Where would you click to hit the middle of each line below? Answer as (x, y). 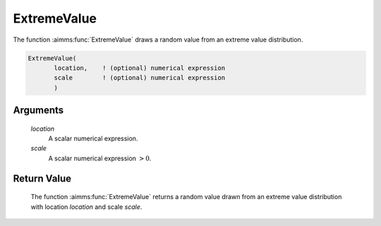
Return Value (42, 178)
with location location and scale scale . (86, 207)
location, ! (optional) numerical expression (140, 68)
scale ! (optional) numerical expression (140, 78)
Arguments (38, 111)
